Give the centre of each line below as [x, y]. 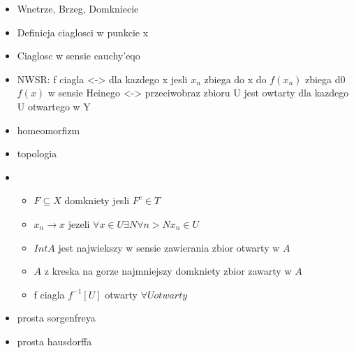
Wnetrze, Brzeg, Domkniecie [78, 8]
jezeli [79, 223]
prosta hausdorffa [54, 341]
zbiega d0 [325, 79]
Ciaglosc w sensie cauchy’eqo [79, 56]
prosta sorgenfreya [56, 318]
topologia [37, 153]
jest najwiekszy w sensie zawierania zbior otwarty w [169, 247]
